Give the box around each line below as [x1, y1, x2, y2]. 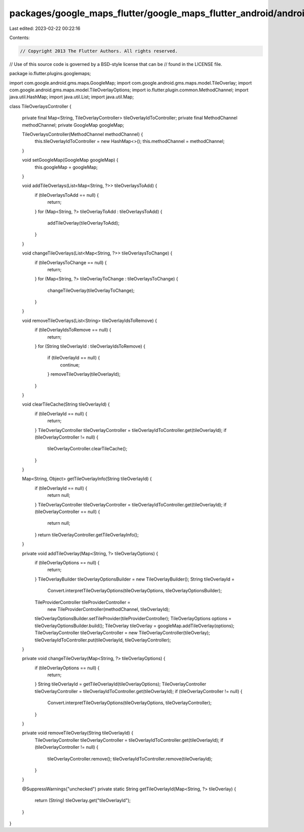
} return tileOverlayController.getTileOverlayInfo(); [34, 531, 139, 537]
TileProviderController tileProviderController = [34, 599, 131, 605]
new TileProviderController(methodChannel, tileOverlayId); [47, 606, 170, 612]
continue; [60, 361, 80, 368]
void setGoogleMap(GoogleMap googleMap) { [22, 157, 119, 163]
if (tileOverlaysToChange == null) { [34, 259, 107, 266]
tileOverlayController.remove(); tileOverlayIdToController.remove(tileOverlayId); [47, 755, 213, 762]
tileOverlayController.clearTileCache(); [47, 446, 128, 452]
